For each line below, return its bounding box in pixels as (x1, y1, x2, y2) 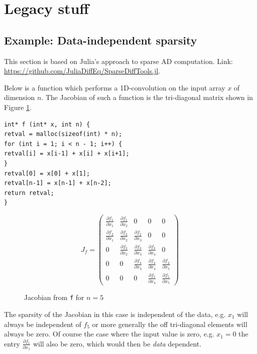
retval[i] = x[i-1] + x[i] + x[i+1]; (4, 150, 129, 157)
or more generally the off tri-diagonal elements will (92, 318, 247, 329)
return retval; (4, 189, 54, 196)
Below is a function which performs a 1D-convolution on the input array (4, 82, 225, 92)
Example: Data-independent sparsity (4, 32, 197, 47)
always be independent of (4, 318, 81, 329)
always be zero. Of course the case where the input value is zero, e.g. (4, 328, 214, 339)
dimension (4, 92, 35, 102)
